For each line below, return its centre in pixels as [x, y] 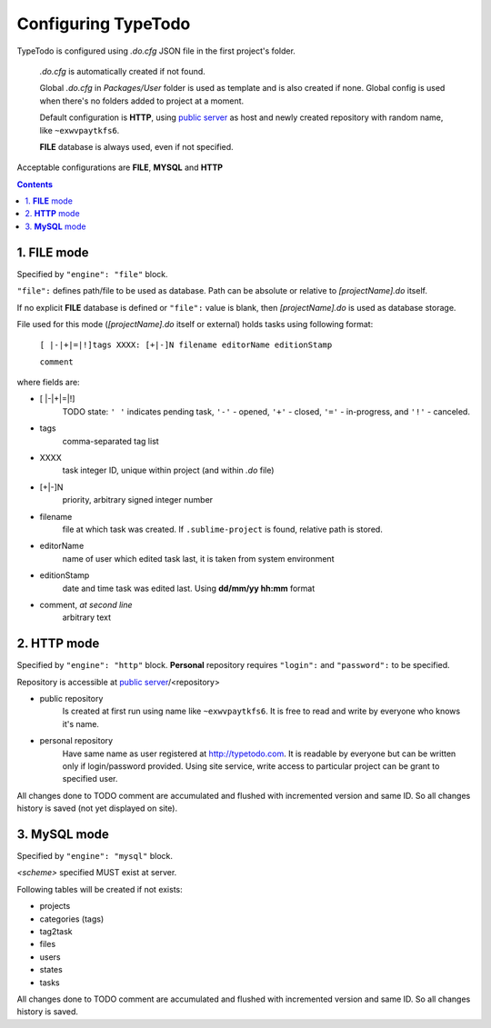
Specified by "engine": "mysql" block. [95, 856]
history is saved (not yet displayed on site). [97, 808]
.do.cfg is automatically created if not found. [123, 71]
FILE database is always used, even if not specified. [136, 146]
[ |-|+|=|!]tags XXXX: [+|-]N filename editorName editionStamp [186, 345]
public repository [71, 699]
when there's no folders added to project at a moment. [142, 101]
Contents [35, 184]
